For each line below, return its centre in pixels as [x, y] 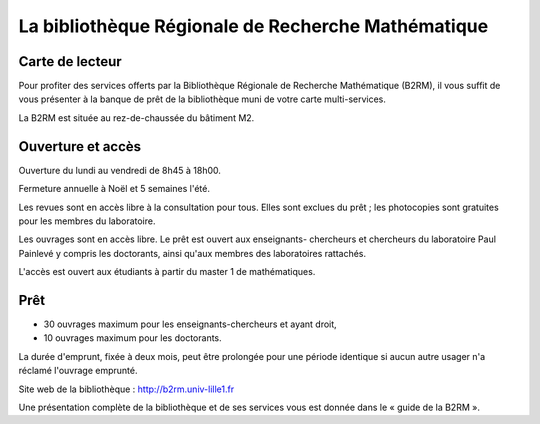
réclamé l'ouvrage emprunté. [78, 371]
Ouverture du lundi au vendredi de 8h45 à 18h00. [120, 170]
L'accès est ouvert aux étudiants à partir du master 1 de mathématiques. [167, 272]
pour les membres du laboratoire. [87, 221]
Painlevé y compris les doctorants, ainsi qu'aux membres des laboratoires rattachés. [192, 253]
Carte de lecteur [70, 61]
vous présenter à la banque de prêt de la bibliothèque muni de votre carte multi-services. [202, 99]
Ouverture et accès [80, 146]
